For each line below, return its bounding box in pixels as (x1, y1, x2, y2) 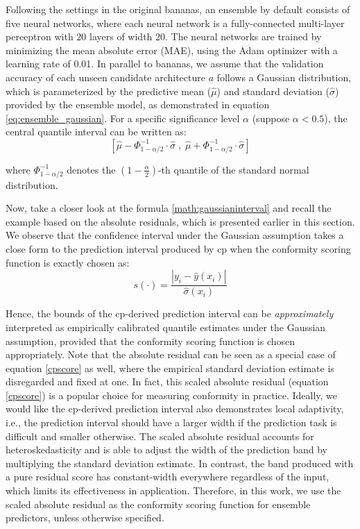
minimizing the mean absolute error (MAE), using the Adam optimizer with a (6, 42, 338, 57)
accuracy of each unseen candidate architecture (6, 69, 205, 84)
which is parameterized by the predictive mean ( (6, 83, 212, 98)
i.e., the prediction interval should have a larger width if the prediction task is (6, 415, 337, 430)
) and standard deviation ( (216, 83, 329, 98)
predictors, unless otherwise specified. (6, 510, 164, 525)
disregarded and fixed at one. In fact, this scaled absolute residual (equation (6, 374, 329, 389)
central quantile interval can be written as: (6, 124, 187, 139)
